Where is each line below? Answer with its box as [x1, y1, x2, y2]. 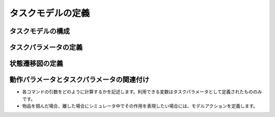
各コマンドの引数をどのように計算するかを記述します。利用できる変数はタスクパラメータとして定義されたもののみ [22, 89, 262, 95]
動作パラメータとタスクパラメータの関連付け [9, 75, 150, 84]
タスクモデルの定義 [9, 8, 90, 19]
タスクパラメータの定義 [9, 43, 83, 52]
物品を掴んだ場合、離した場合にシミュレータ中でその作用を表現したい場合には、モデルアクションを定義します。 [22, 103, 258, 109]
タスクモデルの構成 [9, 27, 70, 35]
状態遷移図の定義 [9, 59, 63, 68]
